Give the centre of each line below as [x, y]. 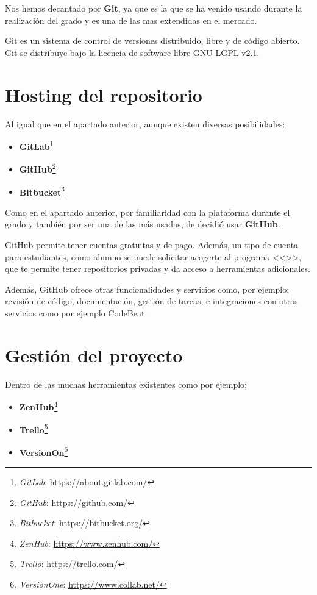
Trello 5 [34, 429]
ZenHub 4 [38, 406]
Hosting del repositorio [104, 94]
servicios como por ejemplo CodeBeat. [76, 313]
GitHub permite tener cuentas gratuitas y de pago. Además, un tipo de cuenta [152, 245]
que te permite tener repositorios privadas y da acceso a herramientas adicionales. [158, 269]
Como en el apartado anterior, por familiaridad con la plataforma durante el [148, 212]
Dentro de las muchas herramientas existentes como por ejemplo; [126, 384]
